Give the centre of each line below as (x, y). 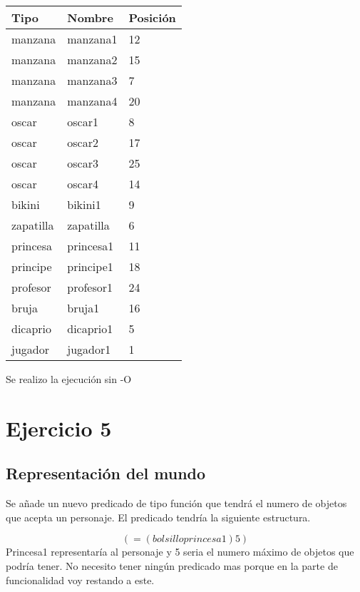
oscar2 (83, 142)
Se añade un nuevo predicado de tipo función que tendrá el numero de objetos (176, 503)
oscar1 (83, 122)
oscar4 (83, 184)
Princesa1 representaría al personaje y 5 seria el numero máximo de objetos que (180, 552)
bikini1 (84, 204)
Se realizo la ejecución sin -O (69, 379)
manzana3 (92, 80)
